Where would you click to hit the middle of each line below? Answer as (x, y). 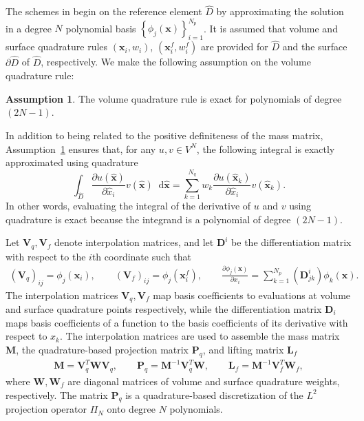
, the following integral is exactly (266, 148)
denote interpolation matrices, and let (134, 242)
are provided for (235, 47)
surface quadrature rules (57, 47)
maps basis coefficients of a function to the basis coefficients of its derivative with (177, 322)
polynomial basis (101, 28)
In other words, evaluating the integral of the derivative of (128, 206)
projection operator (46, 409)
